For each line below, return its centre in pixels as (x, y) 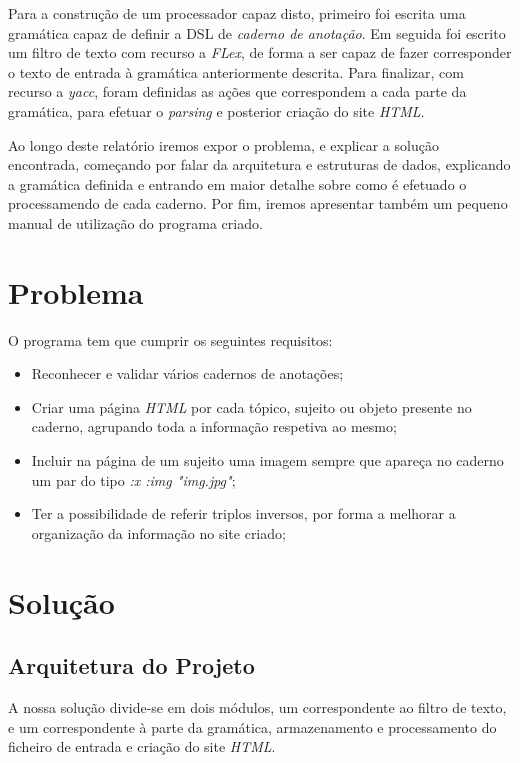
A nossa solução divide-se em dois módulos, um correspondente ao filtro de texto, (257, 706)
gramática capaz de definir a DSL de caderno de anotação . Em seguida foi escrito (257, 32)
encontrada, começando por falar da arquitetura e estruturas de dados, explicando (259, 164)
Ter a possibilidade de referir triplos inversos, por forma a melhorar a (243, 513)
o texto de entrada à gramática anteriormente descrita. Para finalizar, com (236, 71)
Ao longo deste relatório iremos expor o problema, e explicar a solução (223, 144)
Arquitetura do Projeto (131, 665)
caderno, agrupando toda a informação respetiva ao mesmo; (214, 426)
